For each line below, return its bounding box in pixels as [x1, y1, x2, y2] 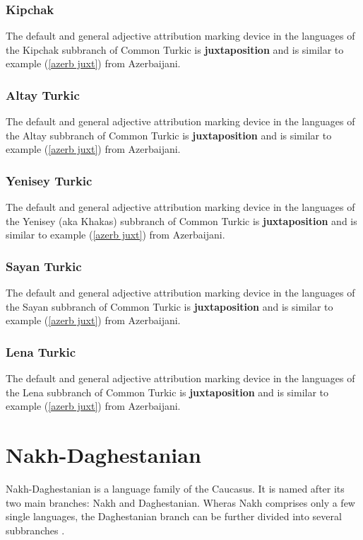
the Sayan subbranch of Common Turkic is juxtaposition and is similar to [6, 299, 333, 314]
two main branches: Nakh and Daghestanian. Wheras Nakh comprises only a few [6, 495, 355, 510]
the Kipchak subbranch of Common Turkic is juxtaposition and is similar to [6, 42, 344, 57]
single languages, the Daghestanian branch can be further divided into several [6, 509, 342, 524]
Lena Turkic [6, 343, 76, 360]
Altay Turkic [6, 86, 80, 103]
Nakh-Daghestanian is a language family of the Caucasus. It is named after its [6, 481, 345, 496]
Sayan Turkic [6, 257, 82, 275]
